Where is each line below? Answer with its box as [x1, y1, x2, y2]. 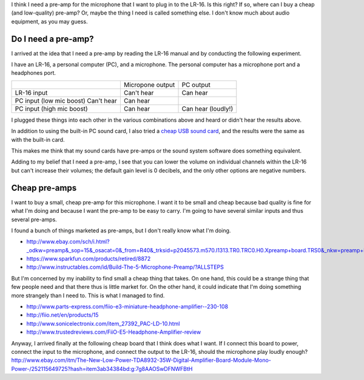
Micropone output [123, 80, 175, 89]
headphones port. [11, 69, 56, 77]
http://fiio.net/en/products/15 [26, 311, 99, 319]
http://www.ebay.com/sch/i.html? [26, 238, 110, 246]
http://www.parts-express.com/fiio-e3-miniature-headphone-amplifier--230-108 [26, 303, 229, 310]
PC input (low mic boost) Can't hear [15, 96, 118, 105]
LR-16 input [15, 88, 48, 97]
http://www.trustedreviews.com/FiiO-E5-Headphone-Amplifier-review [26, 328, 201, 336]
